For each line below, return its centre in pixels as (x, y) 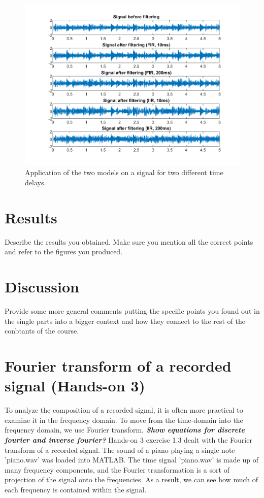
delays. (36, 182)
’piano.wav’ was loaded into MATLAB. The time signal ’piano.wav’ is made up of (131, 460)
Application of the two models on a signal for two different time (124, 172)
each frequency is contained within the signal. (76, 489)
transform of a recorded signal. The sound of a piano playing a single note (120, 450)
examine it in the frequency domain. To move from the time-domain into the (124, 420)
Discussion (42, 287)
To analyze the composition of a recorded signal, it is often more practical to (124, 410)
